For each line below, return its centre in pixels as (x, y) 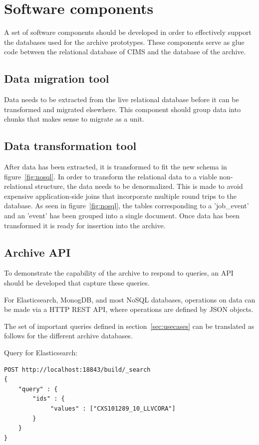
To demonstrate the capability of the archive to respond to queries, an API (119, 273)
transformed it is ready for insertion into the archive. (85, 225)
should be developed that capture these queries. (77, 283)
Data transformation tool (70, 146)
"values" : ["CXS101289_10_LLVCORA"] (113, 408)
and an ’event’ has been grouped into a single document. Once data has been (122, 216)
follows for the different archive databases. (68, 336)
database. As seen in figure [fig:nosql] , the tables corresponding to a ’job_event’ (127, 206)
